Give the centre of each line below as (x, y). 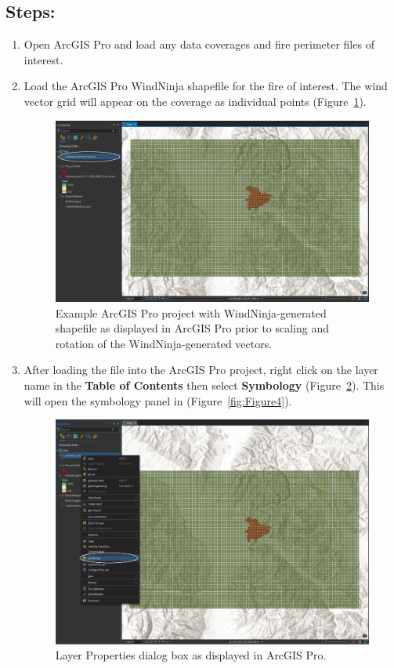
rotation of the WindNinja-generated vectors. (164, 343)
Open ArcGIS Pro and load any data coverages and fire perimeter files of (199, 44)
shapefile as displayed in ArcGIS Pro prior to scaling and (192, 328)
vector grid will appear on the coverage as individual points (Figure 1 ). (195, 101)
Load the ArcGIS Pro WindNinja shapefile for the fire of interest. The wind (206, 86)
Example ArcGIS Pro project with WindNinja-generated (191, 312)
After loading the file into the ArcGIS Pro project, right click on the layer (201, 370)
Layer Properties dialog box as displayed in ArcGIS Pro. (191, 655)
